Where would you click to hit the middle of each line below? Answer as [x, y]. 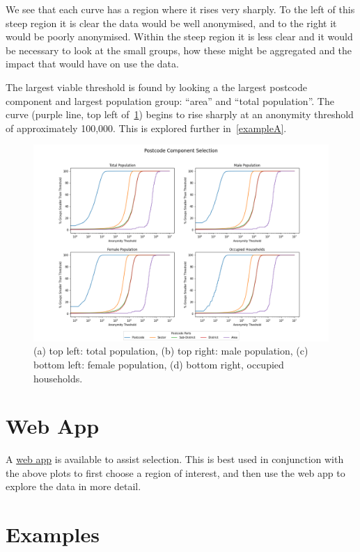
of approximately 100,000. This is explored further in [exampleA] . [146, 128]
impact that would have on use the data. [92, 64]
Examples [53, 534]
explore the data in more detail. [73, 486]
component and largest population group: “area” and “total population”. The [170, 100]
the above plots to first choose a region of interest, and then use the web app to [175, 472]
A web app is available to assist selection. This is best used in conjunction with [175, 459]
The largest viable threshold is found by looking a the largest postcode [156, 87]
